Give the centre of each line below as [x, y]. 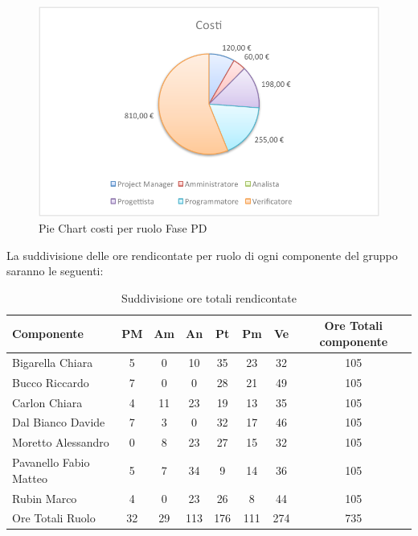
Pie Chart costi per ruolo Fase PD [123, 228]
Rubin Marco [45, 498]
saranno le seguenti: [55, 271]
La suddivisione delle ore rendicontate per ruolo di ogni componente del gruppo [202, 255]
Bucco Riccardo [51, 382]
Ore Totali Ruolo [54, 518]
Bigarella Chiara [53, 362]
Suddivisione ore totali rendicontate [209, 297]
